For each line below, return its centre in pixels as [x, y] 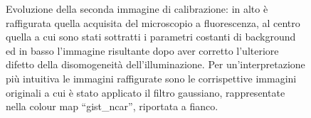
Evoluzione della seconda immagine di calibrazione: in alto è [137, 9]
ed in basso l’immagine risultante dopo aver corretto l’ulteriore [142, 50]
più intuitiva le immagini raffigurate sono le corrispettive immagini [151, 78]
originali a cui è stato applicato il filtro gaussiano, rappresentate [146, 92]
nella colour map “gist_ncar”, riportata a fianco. [112, 106]
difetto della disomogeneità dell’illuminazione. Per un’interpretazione [155, 64]
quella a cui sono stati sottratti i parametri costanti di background [151, 37]
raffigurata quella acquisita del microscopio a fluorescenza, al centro [153, 22]
